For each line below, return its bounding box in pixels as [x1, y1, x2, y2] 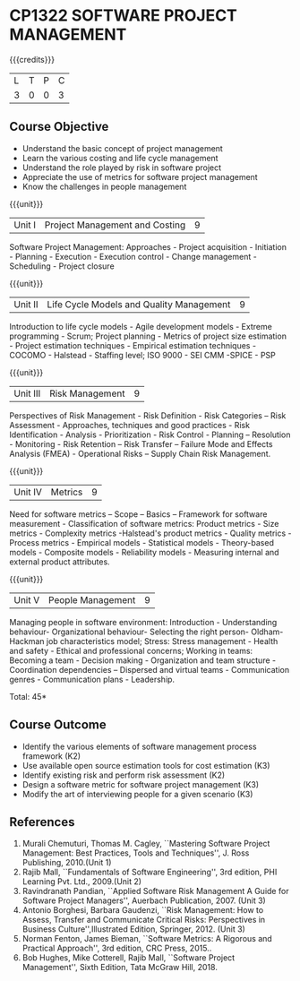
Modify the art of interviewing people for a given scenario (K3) [21, 788, 253, 799]
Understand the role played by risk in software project [21, 162, 222, 173]
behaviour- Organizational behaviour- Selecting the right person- [9, 626, 249, 637]
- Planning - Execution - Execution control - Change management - [9, 251, 257, 262]
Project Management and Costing [44, 219, 186, 231]
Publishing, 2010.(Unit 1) [21, 857, 112, 868]
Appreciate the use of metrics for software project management [21, 171, 258, 182]
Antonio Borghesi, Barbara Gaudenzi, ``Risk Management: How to [21, 905, 264, 916]
